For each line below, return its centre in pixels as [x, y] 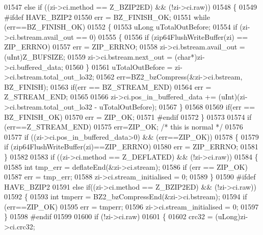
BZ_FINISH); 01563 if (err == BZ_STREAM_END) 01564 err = [108, 86]
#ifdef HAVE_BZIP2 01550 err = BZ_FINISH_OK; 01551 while [107, 17]
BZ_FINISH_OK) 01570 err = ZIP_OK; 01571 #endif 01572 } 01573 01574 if [128, 116]
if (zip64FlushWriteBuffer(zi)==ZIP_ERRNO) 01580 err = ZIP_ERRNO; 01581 [131, 147]
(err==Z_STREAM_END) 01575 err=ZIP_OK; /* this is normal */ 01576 [124, 127]
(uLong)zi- [232, 216]
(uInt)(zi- [233, 97]
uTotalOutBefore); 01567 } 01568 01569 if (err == [177, 106]
